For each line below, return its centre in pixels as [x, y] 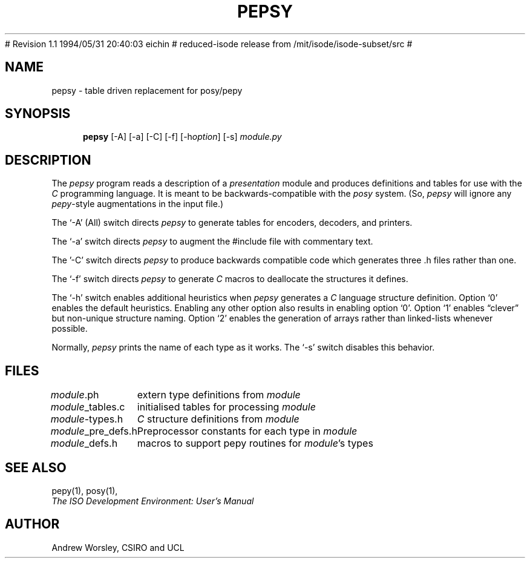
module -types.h [87, 419]
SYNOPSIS [38, 114]
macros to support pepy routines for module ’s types [255, 443]
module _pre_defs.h [94, 431]
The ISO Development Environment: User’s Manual [153, 501]
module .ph [75, 395]
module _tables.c [88, 407]
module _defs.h [84, 443]
